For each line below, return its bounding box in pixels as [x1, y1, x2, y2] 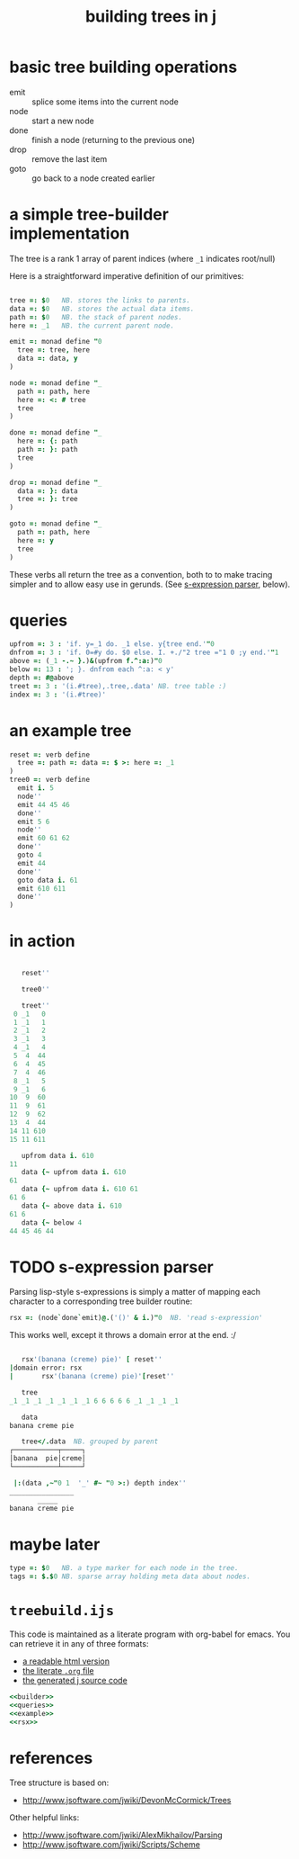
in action [9, 931, 75, 951]
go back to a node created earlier [31, 173, 155, 184]
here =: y [17, 535, 54, 545]
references [9, 1747, 93, 1768]
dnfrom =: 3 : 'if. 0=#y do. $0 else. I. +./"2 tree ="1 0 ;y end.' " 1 [9, 648, 279, 658]
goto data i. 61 [17, 876, 78, 885]
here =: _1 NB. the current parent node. [9, 321, 175, 330]
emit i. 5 [17, 784, 54, 793]
